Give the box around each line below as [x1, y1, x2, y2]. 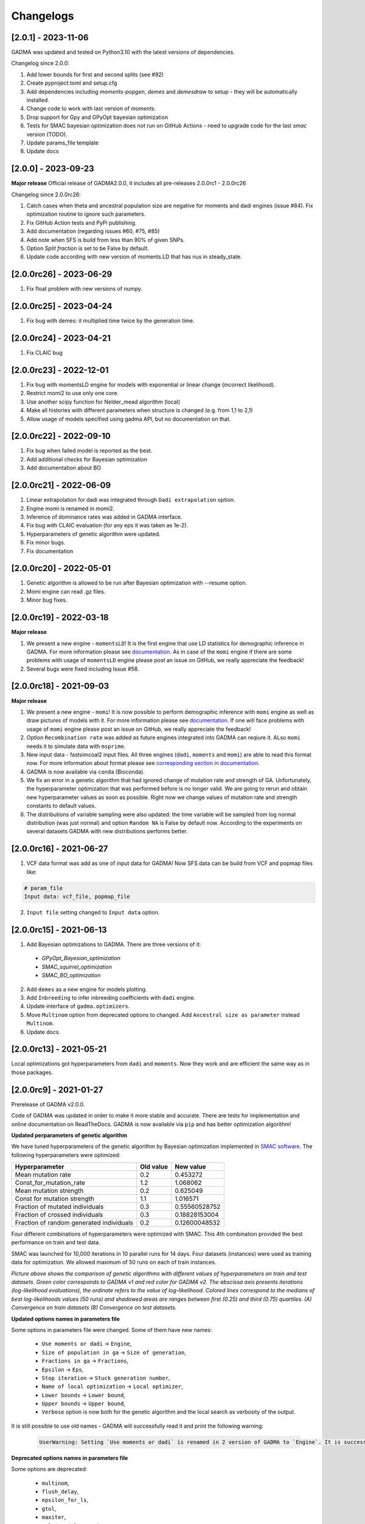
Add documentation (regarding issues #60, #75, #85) [26, 227, 160, 235]
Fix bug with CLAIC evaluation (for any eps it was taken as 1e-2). [26, 522, 189, 529]
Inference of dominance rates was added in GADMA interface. [26, 513, 182, 521]
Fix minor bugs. [26, 539, 66, 546]
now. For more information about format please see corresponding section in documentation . [26, 760, 260, 767]
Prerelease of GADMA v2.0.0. [11, 1100, 85, 1108]
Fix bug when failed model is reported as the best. [26, 447, 153, 454]
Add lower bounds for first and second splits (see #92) [26, 71, 164, 78]
